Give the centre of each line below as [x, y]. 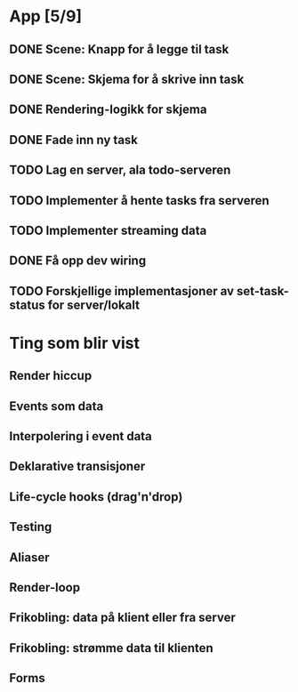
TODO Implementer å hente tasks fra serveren [139, 201]
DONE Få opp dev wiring [78, 261]
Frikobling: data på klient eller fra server [122, 618]
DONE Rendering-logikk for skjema [108, 110]
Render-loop [45, 587]
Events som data [56, 406]
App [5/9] [46, 16]
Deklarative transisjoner [77, 467]
